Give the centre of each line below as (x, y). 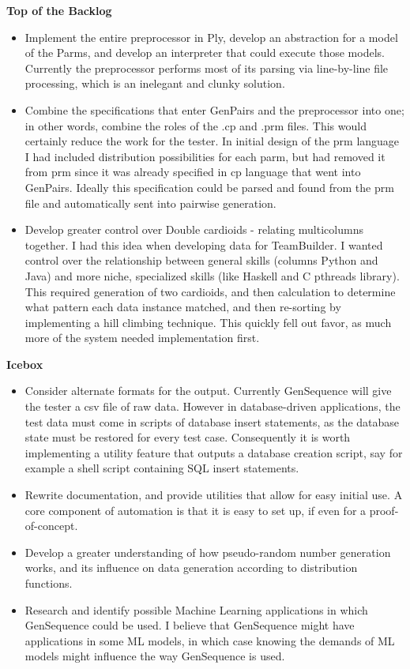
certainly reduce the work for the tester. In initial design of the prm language (212, 141)
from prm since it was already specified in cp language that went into (193, 172)
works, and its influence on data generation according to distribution (191, 568)
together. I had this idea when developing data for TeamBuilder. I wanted (204, 244)
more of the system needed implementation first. (142, 338)
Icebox (25, 364)
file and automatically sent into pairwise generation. (150, 203)
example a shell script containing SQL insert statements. (162, 468)
